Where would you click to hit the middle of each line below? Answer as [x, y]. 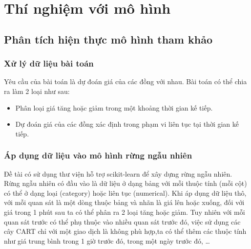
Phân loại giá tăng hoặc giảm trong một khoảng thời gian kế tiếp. [114, 107]
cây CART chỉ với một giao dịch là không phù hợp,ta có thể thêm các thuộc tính [125, 231]
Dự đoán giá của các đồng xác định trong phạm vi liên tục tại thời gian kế [127, 124]
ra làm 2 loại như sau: [37, 91]
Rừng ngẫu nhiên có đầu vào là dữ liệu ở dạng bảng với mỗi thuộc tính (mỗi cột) [125, 183]
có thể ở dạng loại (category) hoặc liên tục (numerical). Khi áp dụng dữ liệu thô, [125, 192]
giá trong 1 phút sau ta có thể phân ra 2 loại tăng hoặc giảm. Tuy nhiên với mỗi [125, 212]
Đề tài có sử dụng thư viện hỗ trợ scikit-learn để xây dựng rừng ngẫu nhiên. [118, 173]
